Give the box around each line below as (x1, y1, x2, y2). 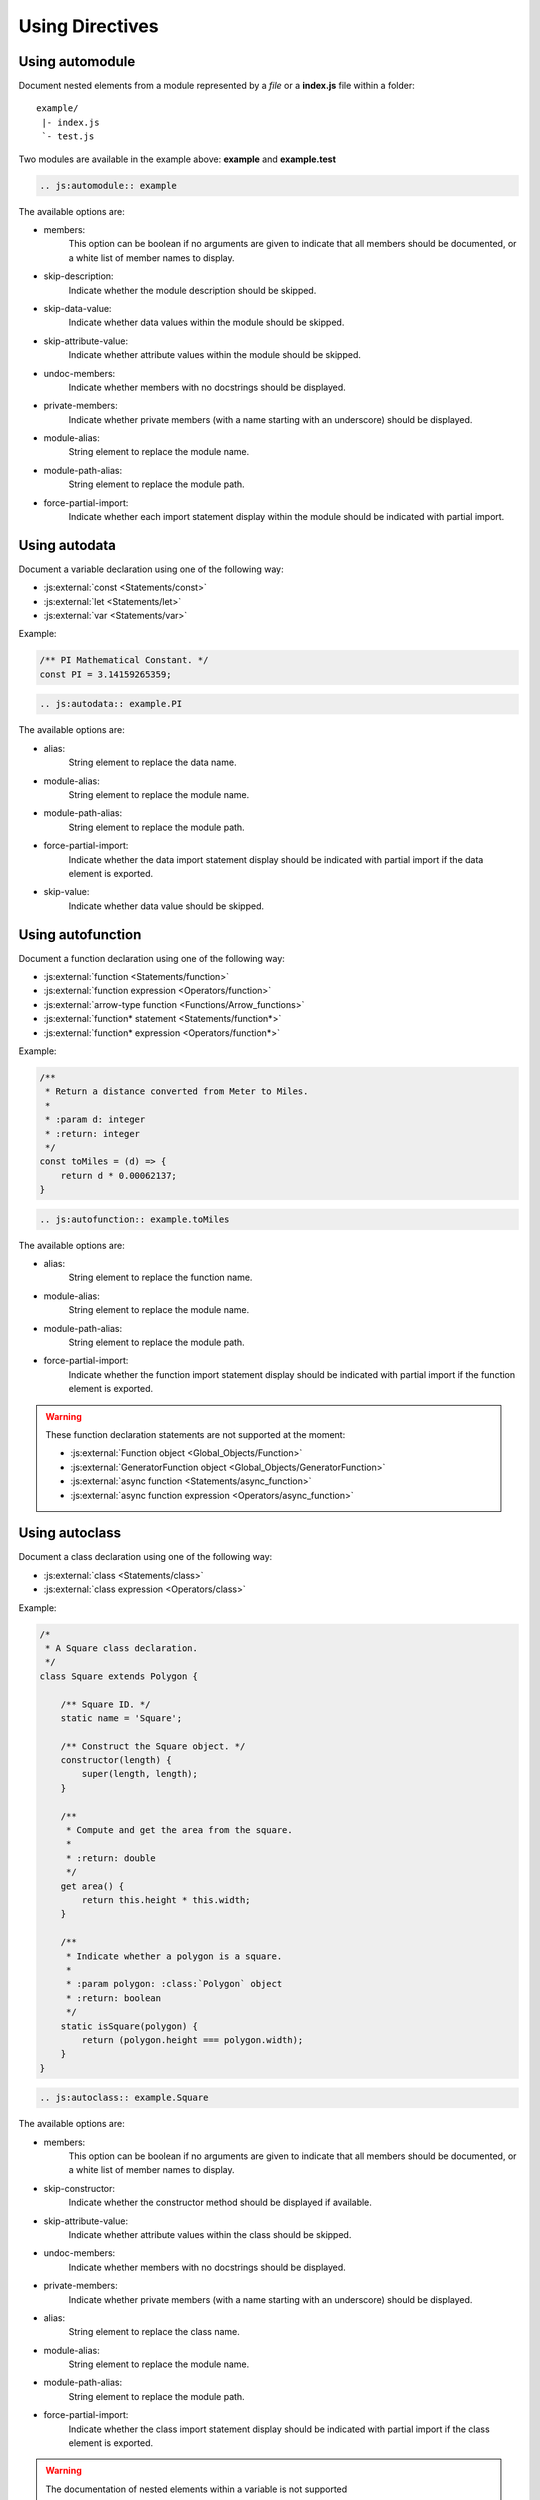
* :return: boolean (65, 1992, 162, 2004)
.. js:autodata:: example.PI (39, 698, 183, 710)
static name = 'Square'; (60, 1712, 183, 1724)
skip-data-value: (43, 302, 112, 314)
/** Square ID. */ (60, 1698, 151, 1710)
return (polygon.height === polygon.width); (81, 2034, 304, 2045)
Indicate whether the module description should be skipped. (68, 284, 317, 296)
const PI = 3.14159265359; (39, 668, 172, 680)
